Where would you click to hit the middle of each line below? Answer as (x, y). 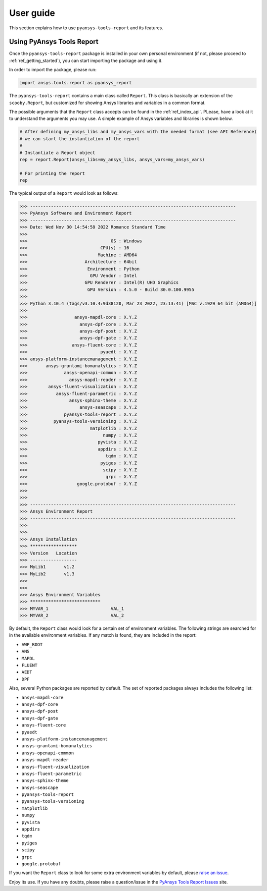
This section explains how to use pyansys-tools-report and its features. (86, 28)
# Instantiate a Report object (58, 153)
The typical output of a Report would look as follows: (64, 193)
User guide (32, 13)
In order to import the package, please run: (53, 70)
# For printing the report (52, 173)
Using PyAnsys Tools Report (54, 42)
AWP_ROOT (32, 644)
